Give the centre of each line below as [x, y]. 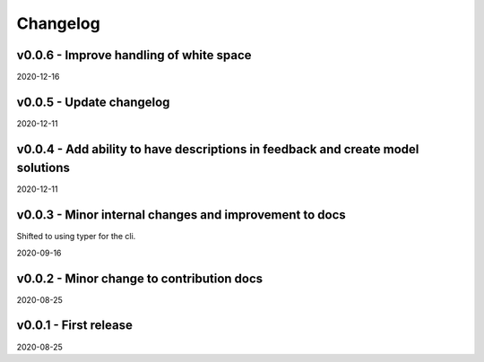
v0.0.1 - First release [75, 326]
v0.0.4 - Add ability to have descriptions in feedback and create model [218, 149]
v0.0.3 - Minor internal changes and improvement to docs [181, 215]
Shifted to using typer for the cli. [76, 237]
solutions [43, 168]
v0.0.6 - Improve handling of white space [134, 55]
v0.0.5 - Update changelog [93, 102]
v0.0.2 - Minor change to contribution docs [140, 278]
